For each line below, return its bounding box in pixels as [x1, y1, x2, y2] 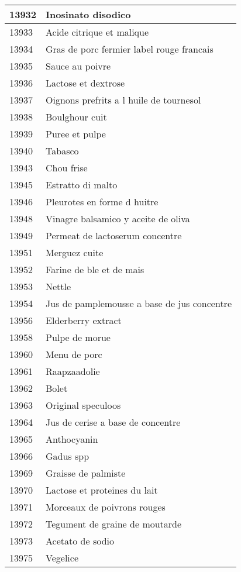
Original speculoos [46, 398, 121, 412]
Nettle [46, 280, 71, 293]
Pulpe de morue [46, 330, 111, 344]
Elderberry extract [46, 313, 122, 327]
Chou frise [46, 161, 88, 174]
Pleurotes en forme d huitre [46, 195, 159, 208]
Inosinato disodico [46, 8, 131, 21]
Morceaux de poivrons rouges [46, 500, 166, 514]
